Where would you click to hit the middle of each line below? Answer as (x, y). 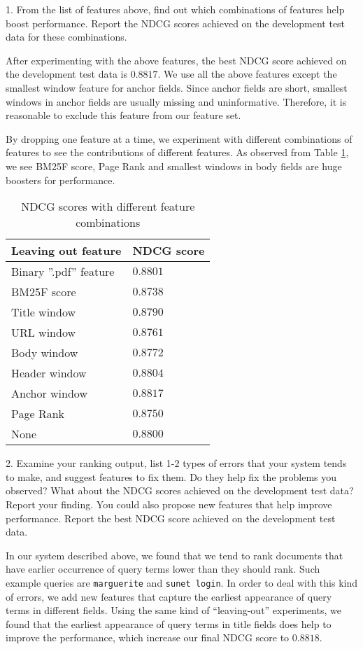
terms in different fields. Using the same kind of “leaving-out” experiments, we (173, 610)
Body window (45, 353)
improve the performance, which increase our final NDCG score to (148, 637)
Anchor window (49, 393)
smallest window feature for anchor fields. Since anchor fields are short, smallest (177, 87)
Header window (49, 373)
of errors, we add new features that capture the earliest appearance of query (169, 596)
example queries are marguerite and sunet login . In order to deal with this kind (182, 582)
